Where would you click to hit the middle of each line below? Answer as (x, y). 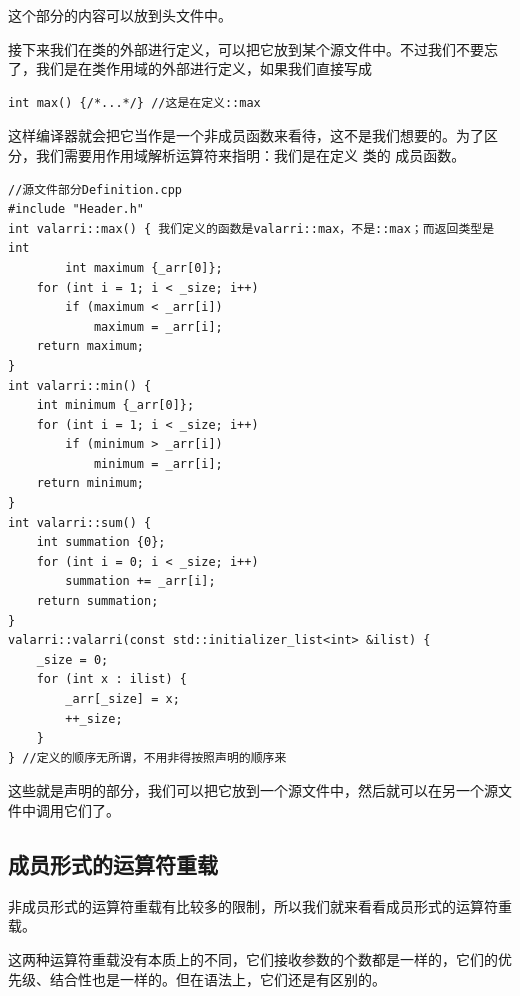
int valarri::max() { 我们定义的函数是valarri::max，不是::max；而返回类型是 (251, 228)
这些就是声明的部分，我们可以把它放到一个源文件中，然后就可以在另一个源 (253, 790)
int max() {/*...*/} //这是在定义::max (134, 102)
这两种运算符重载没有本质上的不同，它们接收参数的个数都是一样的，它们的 (253, 958)
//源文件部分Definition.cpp (95, 189)
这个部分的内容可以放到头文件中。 (120, 15)
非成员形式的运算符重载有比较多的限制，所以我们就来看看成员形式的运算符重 (260, 905)
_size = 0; (72, 659)
